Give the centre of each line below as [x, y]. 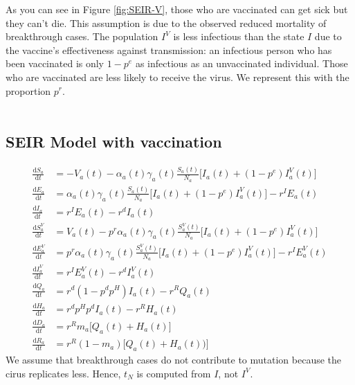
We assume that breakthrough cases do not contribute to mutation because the [174, 360]
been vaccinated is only [55, 63]
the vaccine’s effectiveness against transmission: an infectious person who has [169, 50]
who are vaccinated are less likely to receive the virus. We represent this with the [177, 77]
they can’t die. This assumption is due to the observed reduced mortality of [166, 23]
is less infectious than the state [239, 36]
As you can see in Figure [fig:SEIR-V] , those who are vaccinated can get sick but [177, 9]
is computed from [174, 373]
